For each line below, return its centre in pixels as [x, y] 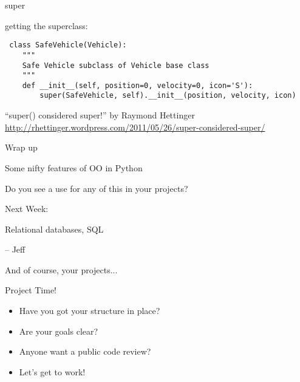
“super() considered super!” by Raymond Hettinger [100, 115]
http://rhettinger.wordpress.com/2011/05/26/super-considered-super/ [135, 127]
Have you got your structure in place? [90, 311]
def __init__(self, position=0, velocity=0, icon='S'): [138, 85]
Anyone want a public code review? [85, 351]
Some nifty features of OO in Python [74, 167]
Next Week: [27, 209]
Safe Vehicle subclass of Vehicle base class [116, 65]
